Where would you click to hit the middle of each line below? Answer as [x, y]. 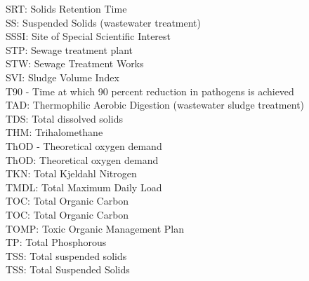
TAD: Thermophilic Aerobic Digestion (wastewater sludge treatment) [155, 105]
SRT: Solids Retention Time [66, 8]
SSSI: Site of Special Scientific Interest [88, 36]
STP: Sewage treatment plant [70, 49]
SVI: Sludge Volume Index [63, 77]
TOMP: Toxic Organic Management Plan [95, 228]
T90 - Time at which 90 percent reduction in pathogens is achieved [150, 91]
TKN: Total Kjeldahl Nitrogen [71, 173]
